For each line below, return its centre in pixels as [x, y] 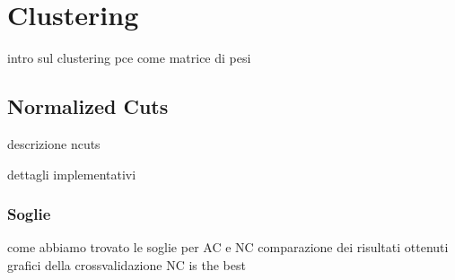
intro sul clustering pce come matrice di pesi [129, 58]
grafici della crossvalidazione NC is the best [127, 264]
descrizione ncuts [54, 143]
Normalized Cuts [88, 106]
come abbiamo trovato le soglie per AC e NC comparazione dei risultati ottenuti [228, 247]
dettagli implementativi [72, 174]
